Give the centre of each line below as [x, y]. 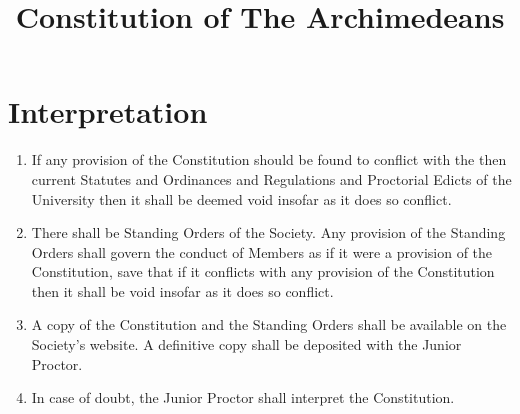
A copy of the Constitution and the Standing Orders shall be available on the [269, 324]
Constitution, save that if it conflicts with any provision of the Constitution [263, 271]
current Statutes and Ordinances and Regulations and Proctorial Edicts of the [271, 178]
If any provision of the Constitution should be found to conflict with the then [269, 159]
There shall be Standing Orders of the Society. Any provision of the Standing [268, 232]
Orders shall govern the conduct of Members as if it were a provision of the [262, 251]
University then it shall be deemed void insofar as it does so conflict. [241, 198]
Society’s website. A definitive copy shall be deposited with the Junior [246, 344]
